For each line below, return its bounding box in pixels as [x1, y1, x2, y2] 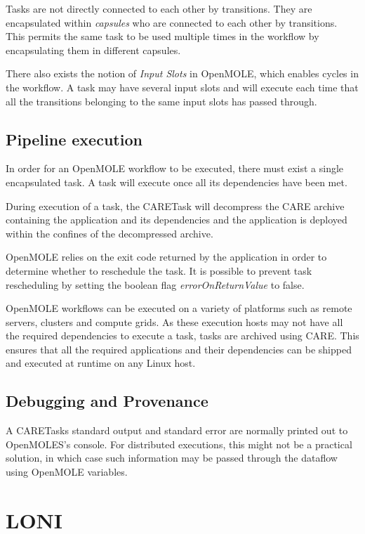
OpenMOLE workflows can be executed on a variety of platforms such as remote [6, 301, 352, 315]
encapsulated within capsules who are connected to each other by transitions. [6, 15, 338, 30]
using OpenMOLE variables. [6, 464, 128, 479]
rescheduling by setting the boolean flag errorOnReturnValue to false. [6, 277, 305, 292]
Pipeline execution [6, 128, 142, 150]
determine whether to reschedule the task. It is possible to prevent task [6, 263, 312, 278]
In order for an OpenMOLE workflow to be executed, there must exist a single [6, 161, 344, 176]
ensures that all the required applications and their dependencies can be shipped [6, 341, 352, 356]
